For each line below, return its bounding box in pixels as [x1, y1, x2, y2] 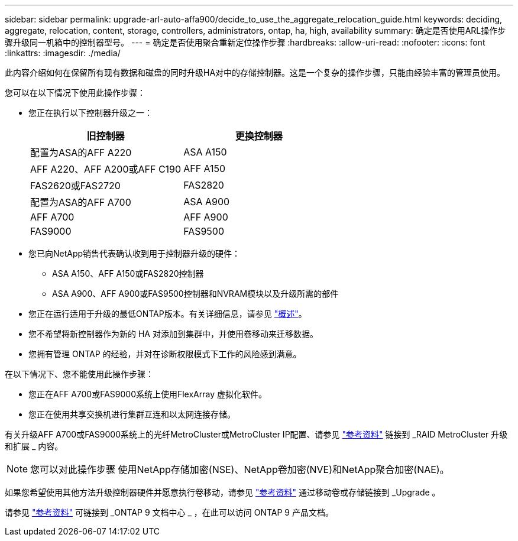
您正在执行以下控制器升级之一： [28, 108, 153, 118]
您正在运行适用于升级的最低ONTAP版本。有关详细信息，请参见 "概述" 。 [28, 309, 307, 319]
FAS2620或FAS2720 [30, 180, 121, 192]
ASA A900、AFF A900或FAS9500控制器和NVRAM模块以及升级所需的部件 [52, 289, 339, 299]
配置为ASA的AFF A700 [30, 196, 131, 208]
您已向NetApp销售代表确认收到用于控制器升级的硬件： [28, 248, 241, 258]
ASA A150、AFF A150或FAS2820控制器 [52, 268, 204, 278]
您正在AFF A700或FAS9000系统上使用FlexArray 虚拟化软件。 [28, 389, 267, 399]
